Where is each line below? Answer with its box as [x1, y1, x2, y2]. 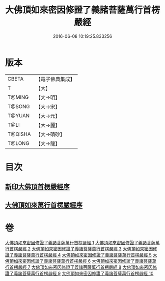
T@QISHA [7, 131, 31, 138]
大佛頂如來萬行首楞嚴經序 [5, 201, 82, 209]
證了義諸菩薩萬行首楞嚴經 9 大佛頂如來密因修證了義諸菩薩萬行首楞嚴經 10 [5, 270, 154, 276]
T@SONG [7, 103, 30, 110]
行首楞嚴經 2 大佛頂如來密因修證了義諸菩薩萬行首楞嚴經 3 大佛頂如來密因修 [5, 246, 157, 252]
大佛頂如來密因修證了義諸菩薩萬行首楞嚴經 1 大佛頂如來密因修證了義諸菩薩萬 [5, 239, 160, 246]
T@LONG [7, 140, 29, 146]
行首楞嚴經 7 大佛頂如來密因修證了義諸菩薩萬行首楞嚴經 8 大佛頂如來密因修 [5, 264, 157, 270]
